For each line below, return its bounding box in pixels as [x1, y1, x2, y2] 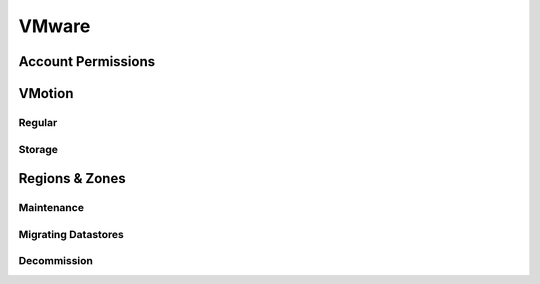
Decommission [18, 254, 94, 268]
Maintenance [18, 201, 85, 215]
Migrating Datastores [18, 227, 124, 241]
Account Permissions [18, 53, 156, 70]
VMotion [18, 85, 74, 102]
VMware [18, 15, 91, 37]
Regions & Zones [18, 170, 126, 187]
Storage [18, 142, 59, 156]
